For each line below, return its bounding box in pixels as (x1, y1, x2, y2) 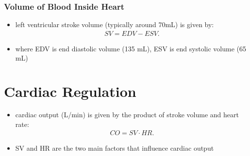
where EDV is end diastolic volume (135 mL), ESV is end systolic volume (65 (15, 43, 247, 53)
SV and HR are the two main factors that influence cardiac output (15, 143, 214, 153)
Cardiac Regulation (4, 81, 136, 101)
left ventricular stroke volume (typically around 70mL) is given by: (15, 19, 214, 30)
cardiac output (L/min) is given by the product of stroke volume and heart (15, 109, 239, 120)
